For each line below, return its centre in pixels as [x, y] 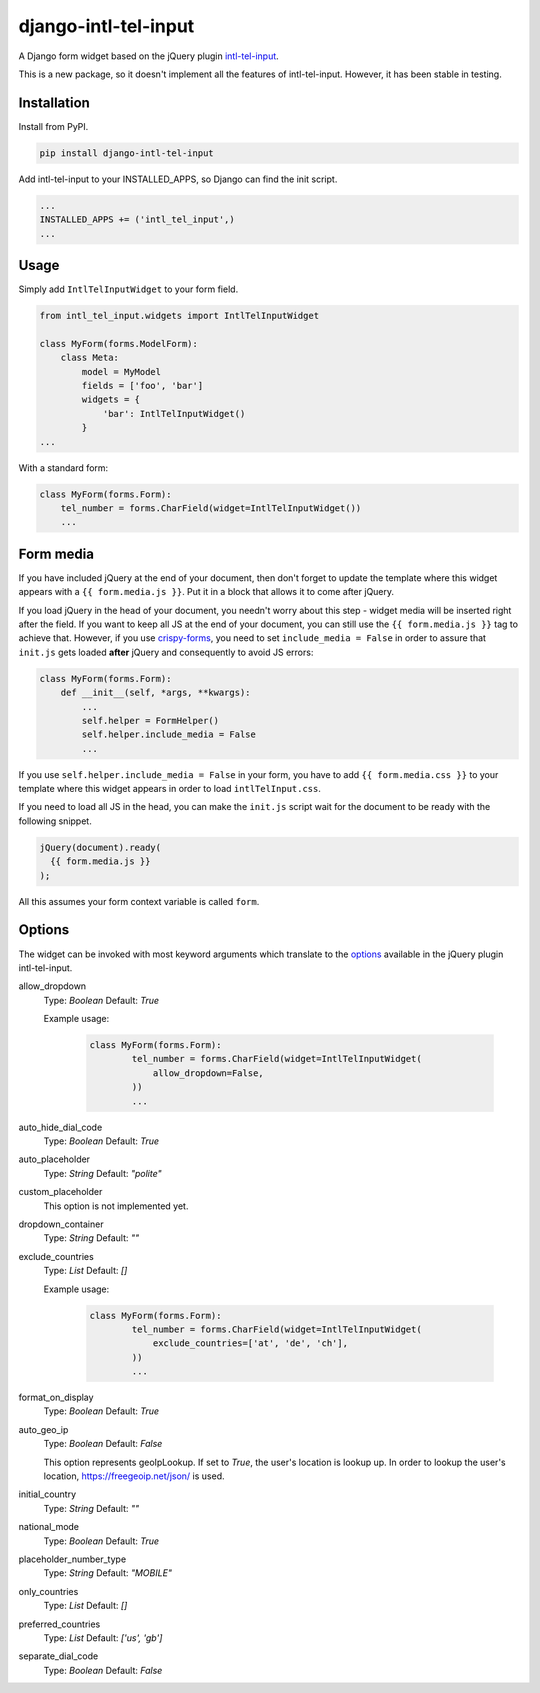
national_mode [49, 1527]
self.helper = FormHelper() [150, 720]
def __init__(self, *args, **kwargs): [155, 693]
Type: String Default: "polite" [102, 1173]
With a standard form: [63, 467]
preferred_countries [59, 1624]
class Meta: [90, 358]
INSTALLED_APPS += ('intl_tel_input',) [137, 219]
